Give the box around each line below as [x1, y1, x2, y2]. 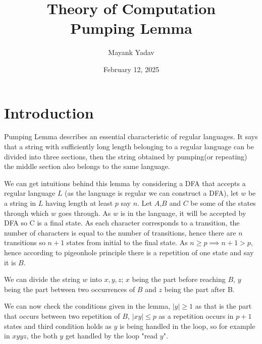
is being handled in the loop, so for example [119, 320, 255, 331]
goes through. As [58, 207, 111, 218]
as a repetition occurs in [159, 310, 234, 321]
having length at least [45, 198, 113, 208]
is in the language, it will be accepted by [120, 207, 246, 218]
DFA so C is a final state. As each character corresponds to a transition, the [4, 217, 240, 228]
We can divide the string [4, 274, 80, 284]
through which [4, 207, 49, 218]
